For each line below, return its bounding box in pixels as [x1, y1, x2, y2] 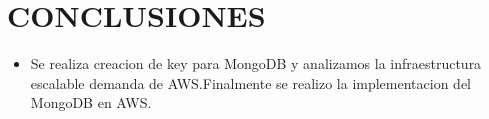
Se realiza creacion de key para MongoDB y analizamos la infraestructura [30, 53, 482, 74]
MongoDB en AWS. [30, 92, 152, 113]
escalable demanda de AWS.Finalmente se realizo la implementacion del [30, 72, 471, 93]
